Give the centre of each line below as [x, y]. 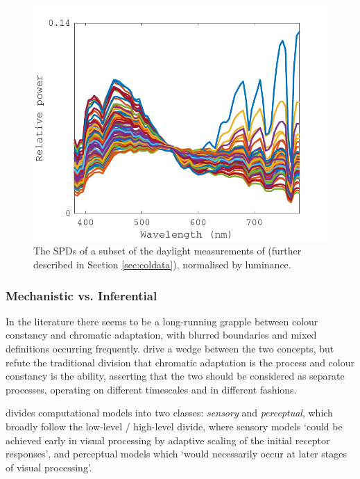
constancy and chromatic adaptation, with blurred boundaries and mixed [161, 335]
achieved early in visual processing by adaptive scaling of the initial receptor [168, 440]
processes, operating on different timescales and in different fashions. [151, 389]
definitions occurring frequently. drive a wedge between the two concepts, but [170, 349]
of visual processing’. [49, 467]
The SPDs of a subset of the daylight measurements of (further [168, 251]
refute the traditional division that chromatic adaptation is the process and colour [180, 362]
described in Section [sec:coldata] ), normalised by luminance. [162, 265]
